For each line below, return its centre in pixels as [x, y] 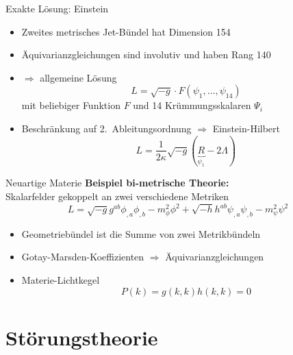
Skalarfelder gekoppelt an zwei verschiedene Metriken [117, 196]
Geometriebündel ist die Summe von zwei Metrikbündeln [141, 233]
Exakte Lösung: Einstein [57, 8]
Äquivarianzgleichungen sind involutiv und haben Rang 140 [146, 54]
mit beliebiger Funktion [71, 105]
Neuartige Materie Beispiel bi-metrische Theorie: [117, 183]
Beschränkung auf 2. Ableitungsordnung [106, 128]
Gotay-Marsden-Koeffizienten [83, 257]
